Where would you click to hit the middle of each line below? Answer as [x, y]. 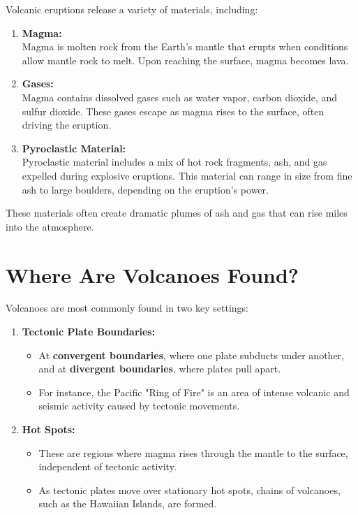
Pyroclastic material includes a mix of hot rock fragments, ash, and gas [174, 162]
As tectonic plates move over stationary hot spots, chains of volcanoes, [189, 489]
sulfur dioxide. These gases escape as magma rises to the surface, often [173, 111]
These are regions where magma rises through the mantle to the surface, [193, 452]
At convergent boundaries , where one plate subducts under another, [191, 355]
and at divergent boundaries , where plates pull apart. [160, 369]
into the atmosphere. [50, 226]
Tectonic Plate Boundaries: [89, 332]
